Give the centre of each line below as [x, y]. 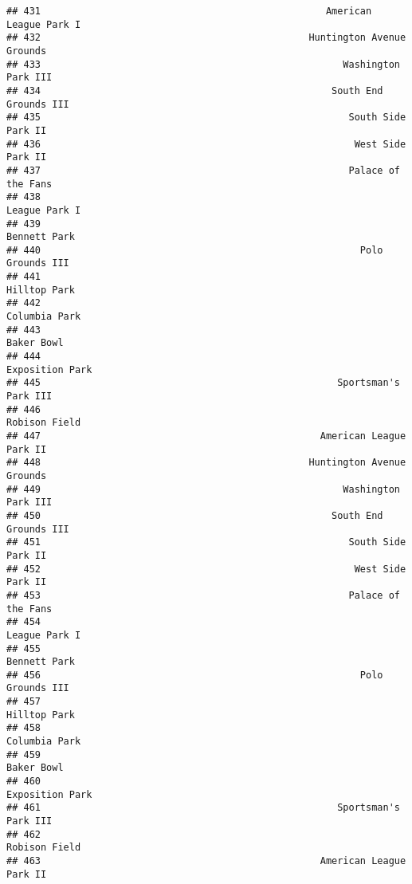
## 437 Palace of [203, 170]
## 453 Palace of [203, 595]
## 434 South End [195, 90]
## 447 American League [206, 436]
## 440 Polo [195, 250]
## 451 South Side [206, 542]
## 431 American [189, 11]
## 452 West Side [206, 569]
